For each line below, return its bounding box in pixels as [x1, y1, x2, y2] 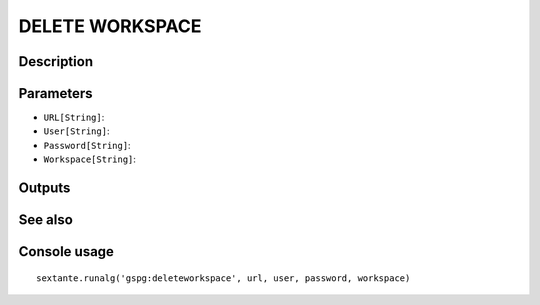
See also [18, 211, 74, 229]
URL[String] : [43, 111, 105, 124]
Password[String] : [43, 139, 131, 151]
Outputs [18, 180, 71, 197]
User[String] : [43, 125, 110, 137]
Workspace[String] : [43, 153, 137, 165]
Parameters [18, 85, 93, 102]
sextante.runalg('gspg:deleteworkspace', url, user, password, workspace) [36, 272, 411, 284]
